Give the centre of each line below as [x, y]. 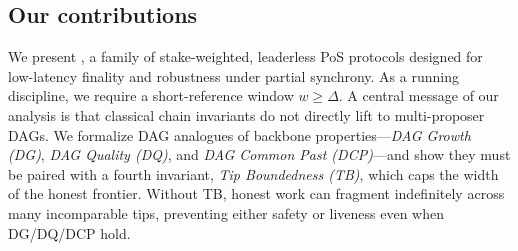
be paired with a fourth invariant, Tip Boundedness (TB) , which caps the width [253, 173]
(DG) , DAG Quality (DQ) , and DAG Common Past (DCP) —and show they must [259, 154]
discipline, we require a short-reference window [151, 95]
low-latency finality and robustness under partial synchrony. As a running [233, 75]
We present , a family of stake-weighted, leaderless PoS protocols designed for [245, 56]
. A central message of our [418, 95]
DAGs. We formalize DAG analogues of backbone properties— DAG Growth [239, 134]
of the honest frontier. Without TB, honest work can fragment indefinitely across [256, 193]
